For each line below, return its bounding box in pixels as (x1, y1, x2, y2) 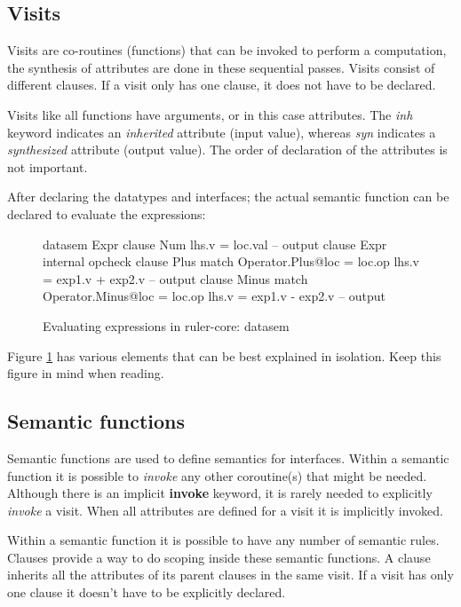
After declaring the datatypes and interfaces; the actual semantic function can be (7, 187, 449, 206)
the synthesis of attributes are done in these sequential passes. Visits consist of (7, 58, 435, 76)
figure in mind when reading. (7, 364, 164, 382)
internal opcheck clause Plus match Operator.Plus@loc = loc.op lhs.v (43, 252, 419, 271)
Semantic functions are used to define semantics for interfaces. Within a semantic (7, 448, 449, 467)
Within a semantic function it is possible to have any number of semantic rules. (7, 531, 440, 549)
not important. (7, 157, 88, 176)
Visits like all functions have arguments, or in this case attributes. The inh (7, 105, 413, 123)
